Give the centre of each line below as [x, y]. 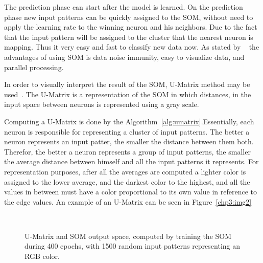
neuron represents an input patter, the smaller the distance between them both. [129, 141]
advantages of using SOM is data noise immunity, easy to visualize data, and [124, 57]
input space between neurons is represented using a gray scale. [102, 104]
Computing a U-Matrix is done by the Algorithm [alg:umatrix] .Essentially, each [129, 121]
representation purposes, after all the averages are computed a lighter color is [125, 171]
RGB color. [42, 256]
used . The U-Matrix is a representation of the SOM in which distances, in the [128, 94]
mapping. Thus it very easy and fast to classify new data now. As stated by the [132, 47]
